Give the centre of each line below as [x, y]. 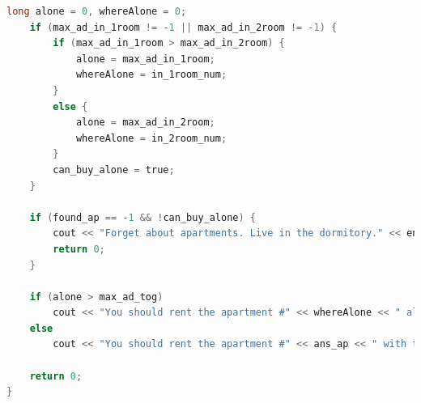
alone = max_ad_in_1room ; [145, 59]
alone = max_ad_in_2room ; [145, 123]
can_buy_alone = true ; [114, 170]
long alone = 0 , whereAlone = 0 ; [97, 11]
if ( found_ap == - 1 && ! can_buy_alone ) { [143, 217]
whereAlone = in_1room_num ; [151, 75]
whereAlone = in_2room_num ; [151, 138]
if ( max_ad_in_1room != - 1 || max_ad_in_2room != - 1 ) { [183, 27]
